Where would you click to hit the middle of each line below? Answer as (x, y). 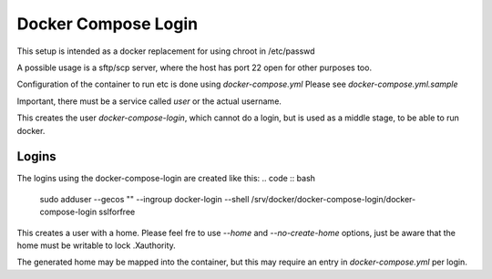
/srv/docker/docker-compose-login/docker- (333, 199)
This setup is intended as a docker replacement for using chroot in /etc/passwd (166, 51)
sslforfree (117, 212)
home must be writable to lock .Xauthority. (97, 245)
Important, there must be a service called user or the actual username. (149, 101)
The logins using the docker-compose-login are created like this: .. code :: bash (166, 179)
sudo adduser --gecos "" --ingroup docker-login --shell (144, 199)
